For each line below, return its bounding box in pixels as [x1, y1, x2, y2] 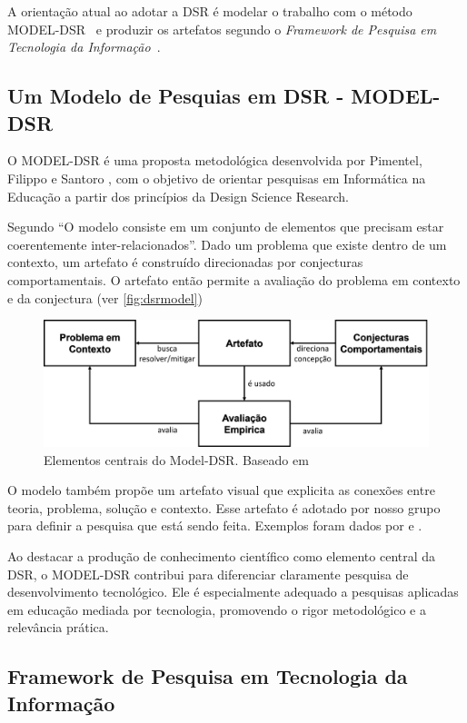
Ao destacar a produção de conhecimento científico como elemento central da [7, 547, 436, 566]
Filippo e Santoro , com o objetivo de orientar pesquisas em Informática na [7, 168, 426, 187]
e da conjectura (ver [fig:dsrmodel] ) [7, 288, 203, 307]
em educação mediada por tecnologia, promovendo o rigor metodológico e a [7, 599, 426, 619]
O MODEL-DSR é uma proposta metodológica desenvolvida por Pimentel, [7, 151, 422, 170]
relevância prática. [7, 618, 109, 637]
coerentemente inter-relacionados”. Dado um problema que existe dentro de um [7, 234, 447, 253]
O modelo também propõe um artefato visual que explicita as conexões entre [7, 480, 435, 500]
